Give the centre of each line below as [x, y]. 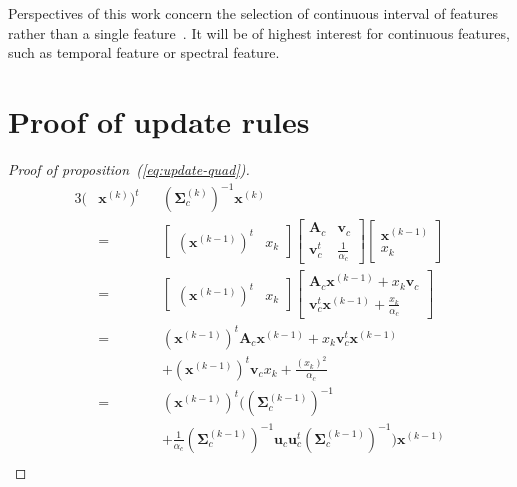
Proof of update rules [159, 120]
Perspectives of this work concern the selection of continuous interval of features [253, 13]
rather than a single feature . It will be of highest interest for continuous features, [259, 32]
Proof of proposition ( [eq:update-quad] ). [129, 168]
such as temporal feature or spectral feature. [144, 52]
